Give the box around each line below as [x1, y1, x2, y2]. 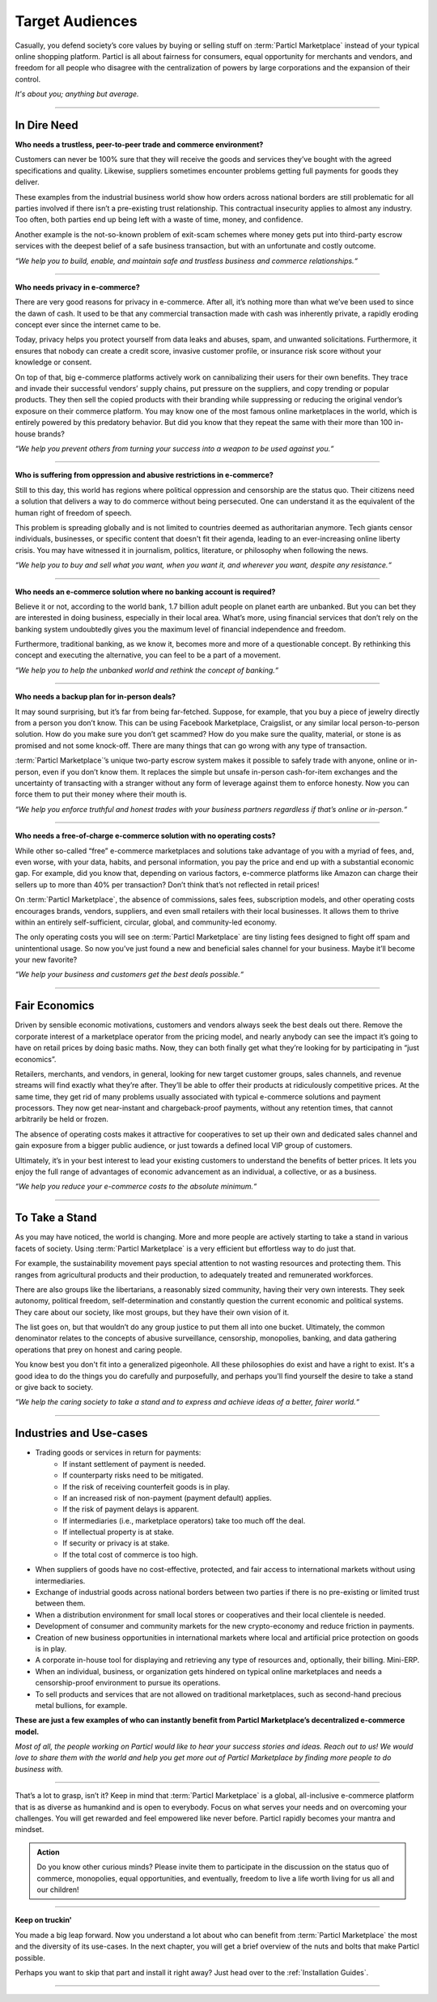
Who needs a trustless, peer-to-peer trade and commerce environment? [15, 140, 264, 150]
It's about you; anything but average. [15, 89, 139, 99]
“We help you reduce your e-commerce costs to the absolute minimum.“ [15, 1182, 257, 1192]
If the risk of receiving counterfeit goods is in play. [62, 1481, 231, 1491]
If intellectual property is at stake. [62, 1527, 174, 1537]
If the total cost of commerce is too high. [62, 1549, 198, 1559]
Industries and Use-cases [15, 1426, 149, 1440]
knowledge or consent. [15, 357, 92, 368]
